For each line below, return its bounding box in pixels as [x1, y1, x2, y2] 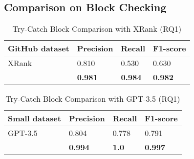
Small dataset [8, 113, 61, 124]
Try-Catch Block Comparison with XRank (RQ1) [12, 23, 182, 35]
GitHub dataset [8, 43, 69, 54]
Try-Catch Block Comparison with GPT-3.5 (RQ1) [5, 93, 180, 105]
